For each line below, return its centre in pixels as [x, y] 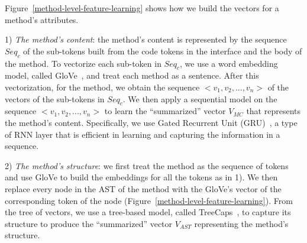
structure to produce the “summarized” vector [89, 223]
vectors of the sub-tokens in [55, 98]
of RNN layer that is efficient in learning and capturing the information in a [143, 134]
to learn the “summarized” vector [165, 111]
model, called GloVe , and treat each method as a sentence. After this [132, 75]
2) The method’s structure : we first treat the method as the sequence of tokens [147, 165]
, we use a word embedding [229, 63]
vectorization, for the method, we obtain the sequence [102, 87]
